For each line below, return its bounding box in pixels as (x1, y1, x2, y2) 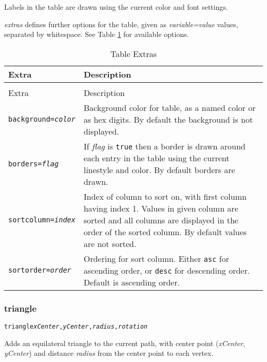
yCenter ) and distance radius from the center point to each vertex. (4, 348, 214, 358)
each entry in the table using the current (83, 151, 230, 164)
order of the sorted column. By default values (83, 225, 247, 238)
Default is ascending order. (83, 276, 180, 288)
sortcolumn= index (8, 216, 75, 224)
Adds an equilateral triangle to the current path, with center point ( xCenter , (4, 337, 245, 348)
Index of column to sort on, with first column (83, 190, 247, 202)
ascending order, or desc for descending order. (83, 264, 250, 276)
